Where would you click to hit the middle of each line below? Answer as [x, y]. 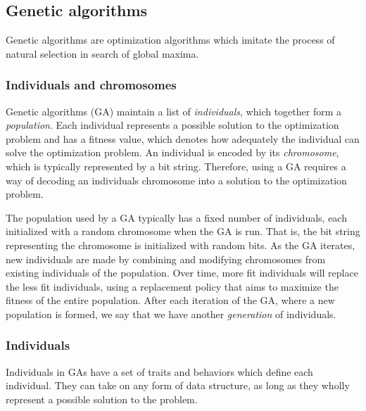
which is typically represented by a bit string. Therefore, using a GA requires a [176, 166]
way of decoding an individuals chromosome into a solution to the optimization [176, 180]
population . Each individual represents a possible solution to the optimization [172, 125]
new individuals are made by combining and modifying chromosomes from [166, 259]
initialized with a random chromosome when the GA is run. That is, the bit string [183, 231]
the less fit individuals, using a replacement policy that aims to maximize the [172, 286]
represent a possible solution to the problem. [102, 399]
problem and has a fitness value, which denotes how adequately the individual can [183, 138]
